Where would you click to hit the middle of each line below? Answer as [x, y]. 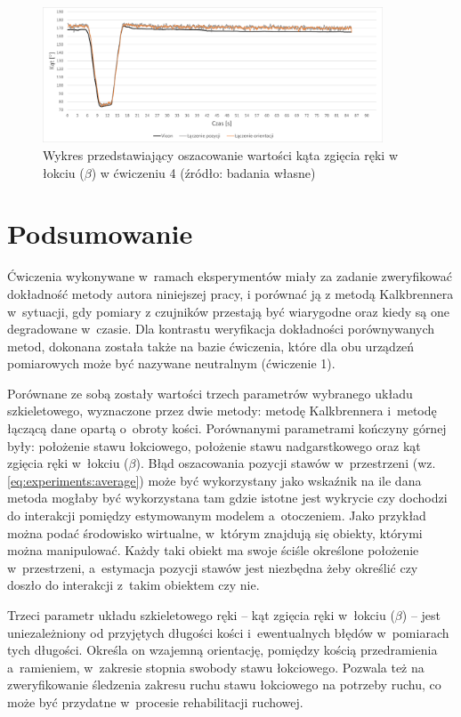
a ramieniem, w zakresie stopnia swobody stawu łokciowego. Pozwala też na [216, 667]
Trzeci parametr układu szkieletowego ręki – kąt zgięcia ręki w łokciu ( [201, 615]
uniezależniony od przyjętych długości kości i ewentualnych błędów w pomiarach [228, 632]
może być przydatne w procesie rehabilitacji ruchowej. [155, 701]
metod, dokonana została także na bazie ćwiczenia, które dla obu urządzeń [211, 346]
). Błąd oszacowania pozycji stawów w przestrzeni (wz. [286, 463]
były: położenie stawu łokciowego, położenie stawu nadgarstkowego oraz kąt [214, 445]
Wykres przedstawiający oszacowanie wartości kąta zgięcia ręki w [221, 155]
